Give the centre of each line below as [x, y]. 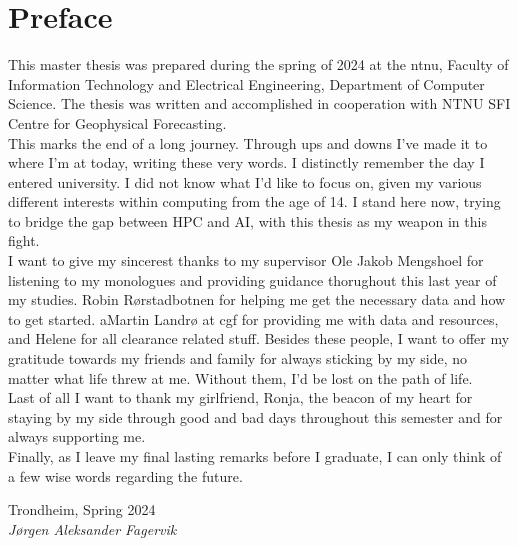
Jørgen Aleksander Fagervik [92, 528]
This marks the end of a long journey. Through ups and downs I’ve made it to [248, 142]
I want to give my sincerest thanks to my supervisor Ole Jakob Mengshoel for [246, 260]
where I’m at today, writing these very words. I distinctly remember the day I [246, 162]
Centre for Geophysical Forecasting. [117, 122]
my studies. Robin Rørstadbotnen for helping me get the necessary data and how [257, 299]
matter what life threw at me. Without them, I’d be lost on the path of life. [240, 377]
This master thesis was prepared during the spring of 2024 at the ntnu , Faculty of [258, 64]
